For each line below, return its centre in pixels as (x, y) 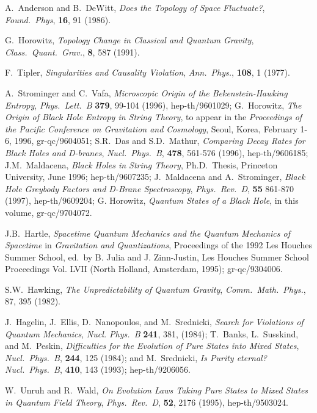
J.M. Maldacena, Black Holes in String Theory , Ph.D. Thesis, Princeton (141, 164)
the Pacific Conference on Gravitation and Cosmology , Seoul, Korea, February (151, 128)
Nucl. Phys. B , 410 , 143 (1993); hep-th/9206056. (98, 369)
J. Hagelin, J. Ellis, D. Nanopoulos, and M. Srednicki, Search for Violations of (154, 322)
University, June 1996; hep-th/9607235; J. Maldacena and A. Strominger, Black (155, 177)
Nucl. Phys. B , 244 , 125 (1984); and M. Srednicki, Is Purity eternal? (136, 357)
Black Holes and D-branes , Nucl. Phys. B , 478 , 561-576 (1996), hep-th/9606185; (157, 152)
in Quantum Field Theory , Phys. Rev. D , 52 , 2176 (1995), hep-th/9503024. (147, 402)
